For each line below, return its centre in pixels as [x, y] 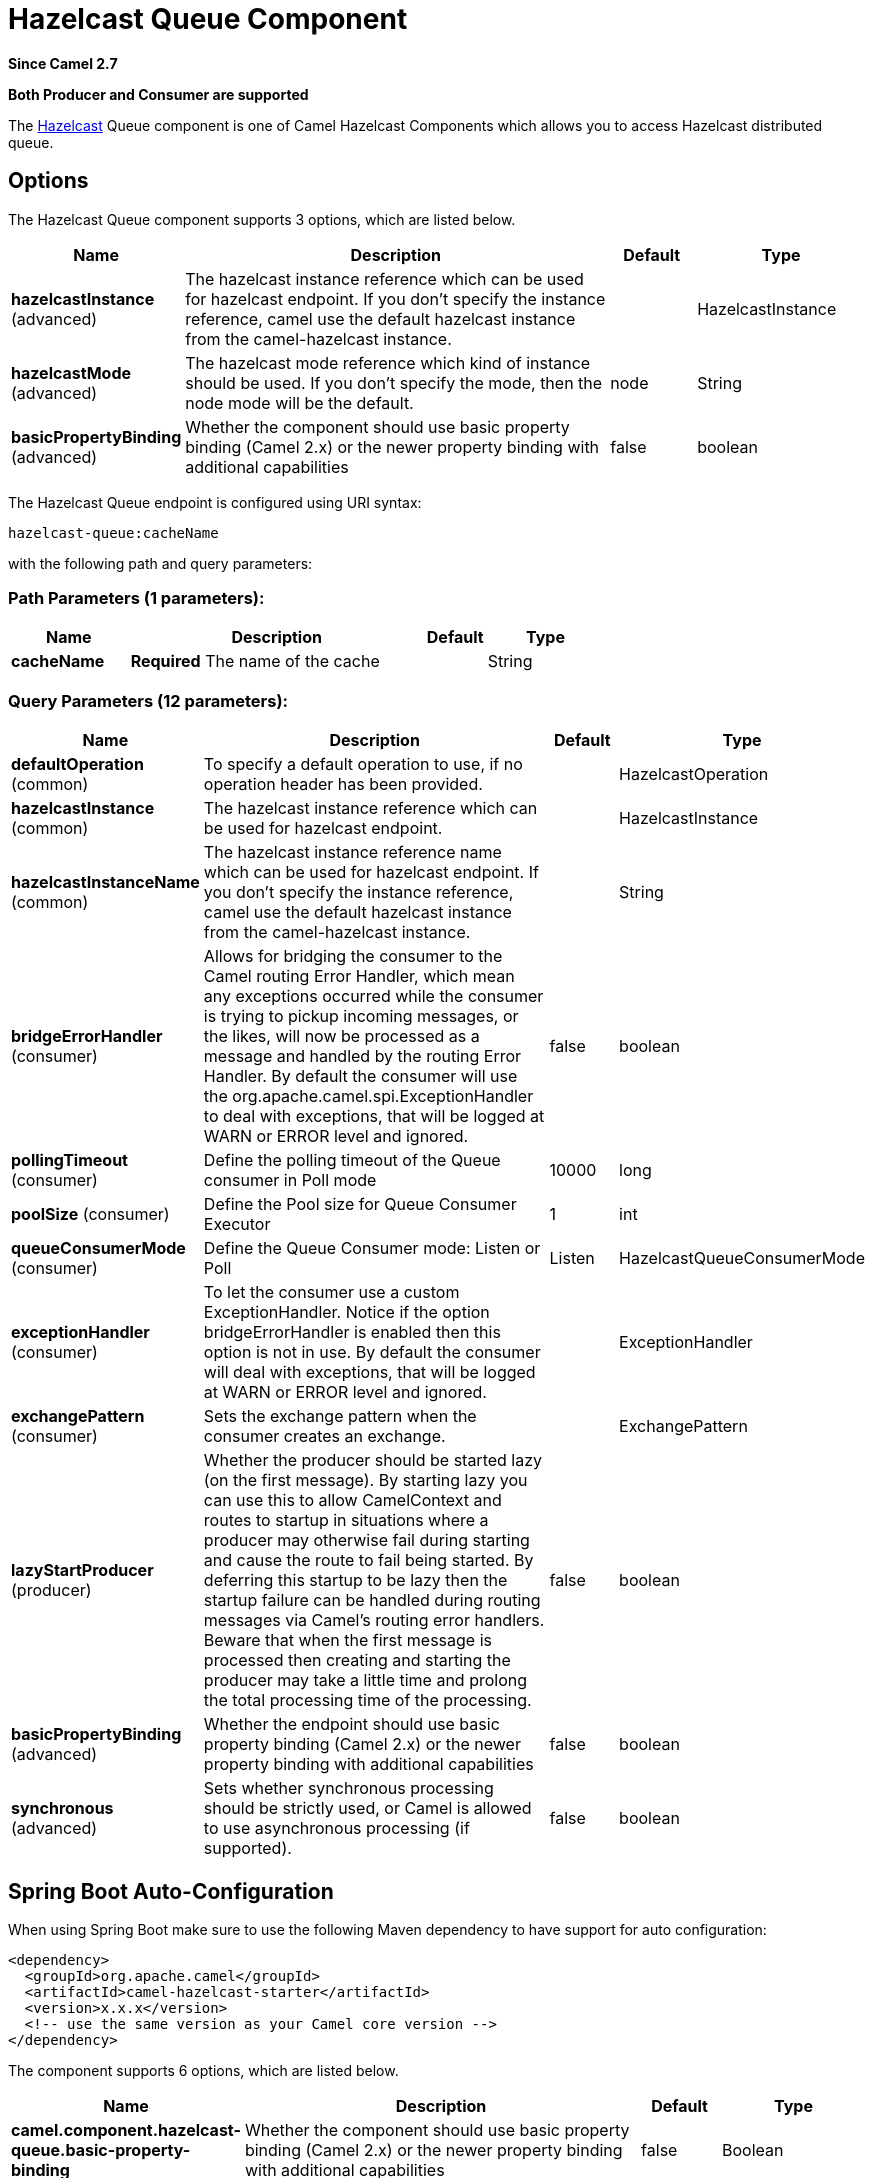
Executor [237, 1224]
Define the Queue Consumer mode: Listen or [372, 1248]
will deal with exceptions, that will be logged [369, 1372]
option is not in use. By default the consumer [372, 1352]
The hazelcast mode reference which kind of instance [388, 362]
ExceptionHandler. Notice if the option [346, 1312]
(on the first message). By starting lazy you [365, 1480]
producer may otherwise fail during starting [366, 1540]
